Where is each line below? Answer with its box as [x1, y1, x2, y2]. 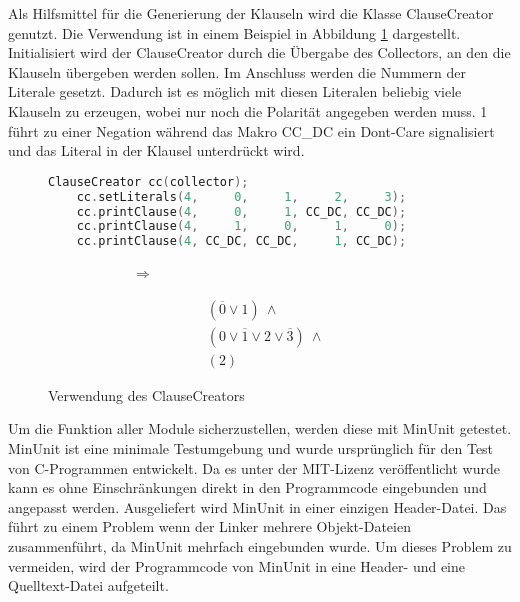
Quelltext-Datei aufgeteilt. [8, 575, 169, 596]
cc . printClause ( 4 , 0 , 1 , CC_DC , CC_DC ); [76, 204, 407, 219]
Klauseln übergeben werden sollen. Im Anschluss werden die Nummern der [8, 61, 466, 82]
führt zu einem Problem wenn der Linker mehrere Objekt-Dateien [8, 516, 411, 537]
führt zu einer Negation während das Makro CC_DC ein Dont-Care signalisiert [8, 120, 495, 141]
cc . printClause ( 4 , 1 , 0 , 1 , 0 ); [76, 219, 407, 234]
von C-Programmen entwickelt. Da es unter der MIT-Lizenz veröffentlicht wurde [8, 457, 501, 478]
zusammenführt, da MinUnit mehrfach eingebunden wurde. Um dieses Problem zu [8, 535, 512, 556]
